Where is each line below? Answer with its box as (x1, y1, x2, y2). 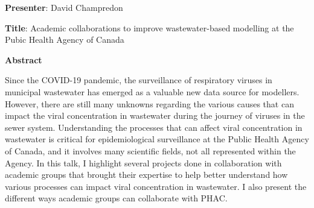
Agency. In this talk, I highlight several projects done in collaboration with (5, 156, 282, 169)
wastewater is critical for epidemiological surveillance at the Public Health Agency (5, 133, 309, 145)
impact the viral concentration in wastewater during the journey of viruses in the (5, 109, 305, 122)
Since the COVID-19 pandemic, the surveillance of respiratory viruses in (5, 74, 272, 86)
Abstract (5, 53, 42, 66)
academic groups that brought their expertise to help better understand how (5, 168, 288, 181)
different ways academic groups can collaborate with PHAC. (5, 192, 228, 204)
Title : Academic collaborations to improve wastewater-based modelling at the (5, 21, 294, 34)
